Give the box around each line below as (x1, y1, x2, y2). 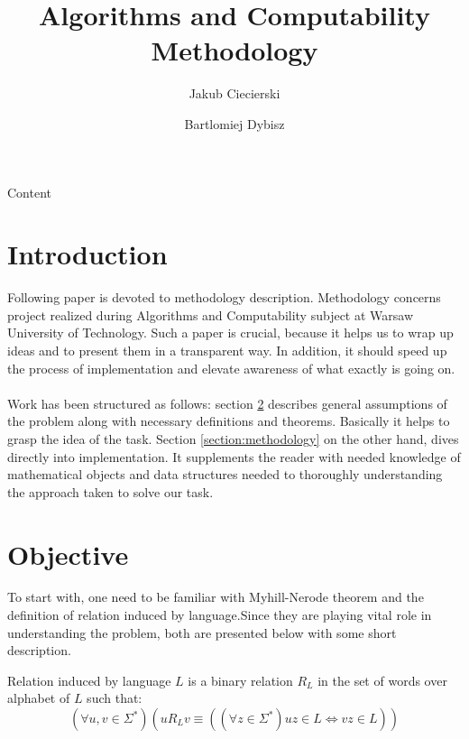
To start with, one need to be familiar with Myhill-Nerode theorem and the (7, 587, 424, 606)
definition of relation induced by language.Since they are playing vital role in (7, 605, 432, 624)
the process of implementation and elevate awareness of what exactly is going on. (7, 358, 455, 377)
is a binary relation (188, 670, 293, 689)
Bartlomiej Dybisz (184, 114, 285, 133)
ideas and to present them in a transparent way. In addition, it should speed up (7, 341, 447, 359)
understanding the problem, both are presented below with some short (7, 623, 397, 642)
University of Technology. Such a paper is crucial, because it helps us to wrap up (7, 323, 454, 342)
